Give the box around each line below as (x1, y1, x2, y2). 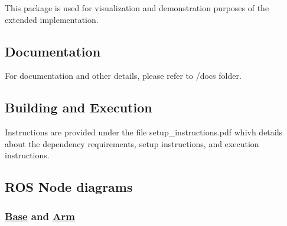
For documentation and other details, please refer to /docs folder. (5, 69, 242, 82)
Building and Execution (5, 98, 152, 117)
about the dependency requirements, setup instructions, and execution (5, 137, 259, 149)
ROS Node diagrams (5, 178, 133, 196)
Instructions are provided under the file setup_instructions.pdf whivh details (5, 126, 283, 138)
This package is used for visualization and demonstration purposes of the (5, 2, 269, 14)
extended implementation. (5, 13, 99, 25)
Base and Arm (5, 208, 75, 223)
